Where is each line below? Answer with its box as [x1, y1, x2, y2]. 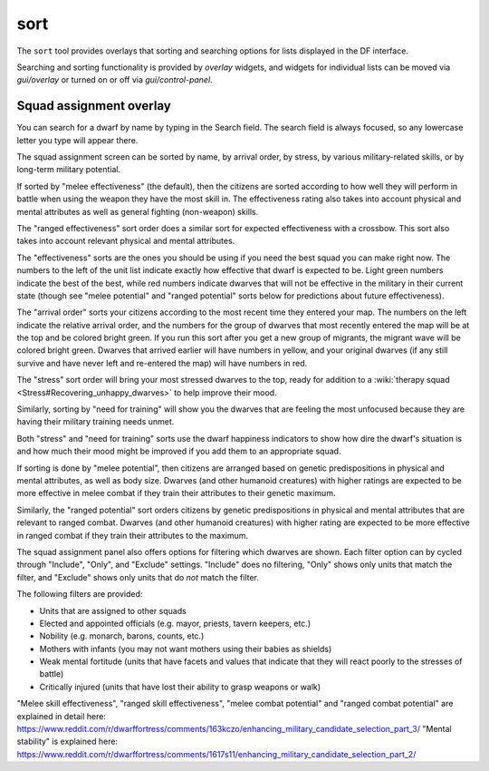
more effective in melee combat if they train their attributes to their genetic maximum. [16, 488, 336, 499]
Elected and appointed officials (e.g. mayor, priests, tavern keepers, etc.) [39, 618, 312, 629]
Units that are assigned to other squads [39, 605, 187, 616]
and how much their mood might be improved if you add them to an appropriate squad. [16, 445, 341, 457]
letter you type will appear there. [16, 134, 139, 145]
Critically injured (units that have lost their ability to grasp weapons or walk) [39, 681, 321, 692]
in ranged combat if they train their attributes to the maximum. [16, 530, 249, 541]
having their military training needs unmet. [16, 416, 175, 427]
